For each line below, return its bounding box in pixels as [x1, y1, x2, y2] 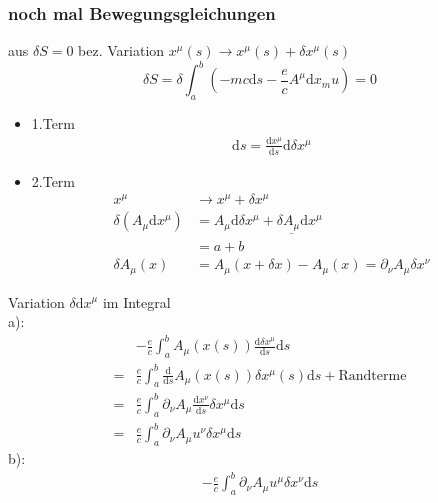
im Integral [102, 291, 171, 312]
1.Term [31, 113, 76, 134]
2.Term [31, 170, 76, 191]
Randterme [338, 368, 407, 383]
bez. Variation [78, 40, 165, 61]
